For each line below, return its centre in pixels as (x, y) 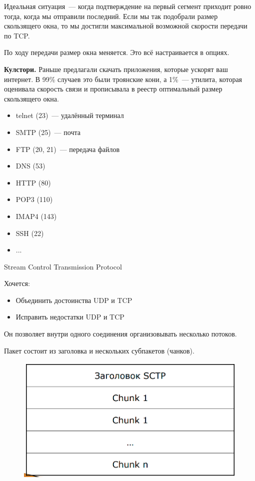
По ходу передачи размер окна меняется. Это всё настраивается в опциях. (117, 52)
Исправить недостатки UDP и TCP (70, 317)
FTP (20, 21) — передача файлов (68, 149)
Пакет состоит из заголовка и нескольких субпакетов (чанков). (99, 350)
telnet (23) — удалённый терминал (70, 115)
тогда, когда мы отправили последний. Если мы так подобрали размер (111, 16)
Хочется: (17, 283)
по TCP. (17, 35)
